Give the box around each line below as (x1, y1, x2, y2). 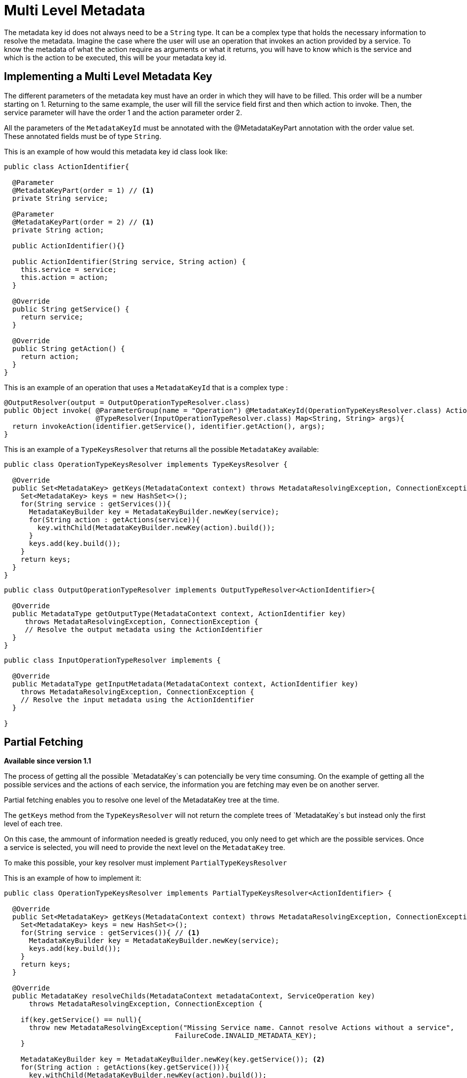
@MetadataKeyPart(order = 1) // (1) (12, 186, 154, 194)
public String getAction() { (12, 344, 125, 353)
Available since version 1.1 (4, 757, 92, 765)
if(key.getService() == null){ (20, 1016, 142, 1024)
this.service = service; (20, 265, 117, 273)
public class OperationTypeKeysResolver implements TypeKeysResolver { (4, 460, 288, 468)
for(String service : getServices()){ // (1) (20, 929, 200, 937)
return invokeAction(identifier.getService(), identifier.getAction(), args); (12, 422, 326, 430)
